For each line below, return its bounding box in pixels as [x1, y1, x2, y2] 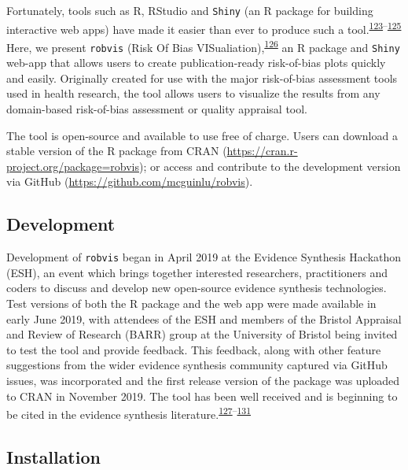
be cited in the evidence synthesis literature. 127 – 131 [6, 404, 252, 422]
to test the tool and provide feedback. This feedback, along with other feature [6, 341, 381, 357]
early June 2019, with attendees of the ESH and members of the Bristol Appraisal [6, 310, 402, 327]
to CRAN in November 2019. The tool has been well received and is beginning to [6, 387, 398, 404]
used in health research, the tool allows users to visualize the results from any [6, 85, 380, 102]
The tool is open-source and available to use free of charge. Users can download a [6, 127, 398, 143]
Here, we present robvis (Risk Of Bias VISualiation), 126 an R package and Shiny [6, 36, 400, 55]
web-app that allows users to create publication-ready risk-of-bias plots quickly [6, 54, 386, 71]
